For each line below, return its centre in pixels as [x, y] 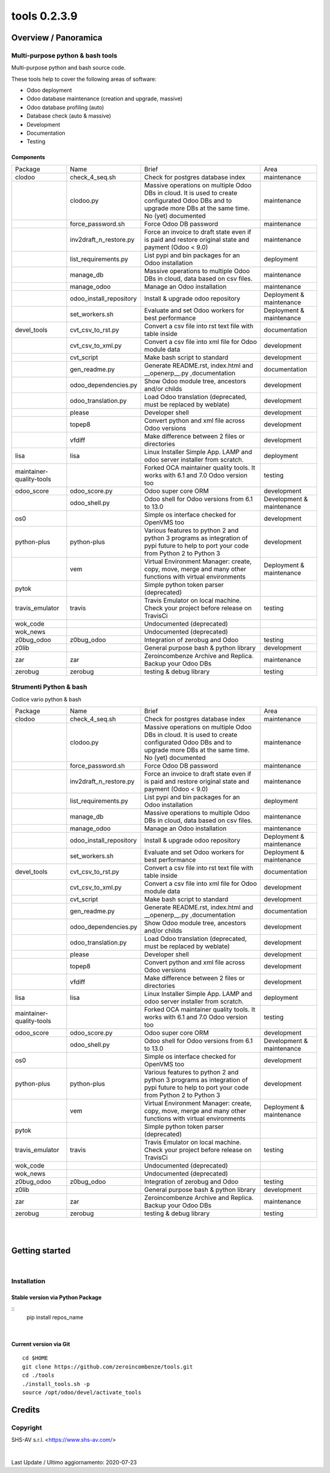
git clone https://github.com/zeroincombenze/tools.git [108, 1366]
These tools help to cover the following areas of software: [84, 79]
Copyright [27, 1428]
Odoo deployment [49, 90]
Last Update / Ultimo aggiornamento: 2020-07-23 [74, 1462]
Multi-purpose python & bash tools [64, 55]
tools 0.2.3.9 [44, 16]
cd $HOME [35, 1358]
